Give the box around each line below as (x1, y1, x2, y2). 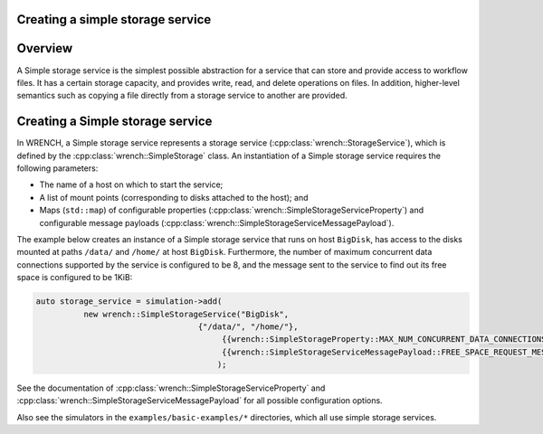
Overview (16, 41, 73, 56)
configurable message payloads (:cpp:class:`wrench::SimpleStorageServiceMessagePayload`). (39, 217, 395, 228)
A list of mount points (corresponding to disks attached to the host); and (39, 192, 309, 203)
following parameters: (16, 163, 99, 174)
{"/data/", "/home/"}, (197, 321, 299, 332)
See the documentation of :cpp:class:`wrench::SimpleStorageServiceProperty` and (16, 382, 326, 393)
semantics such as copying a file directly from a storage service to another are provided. (16, 90, 348, 101)
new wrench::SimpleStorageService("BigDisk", (82, 308, 290, 319)
